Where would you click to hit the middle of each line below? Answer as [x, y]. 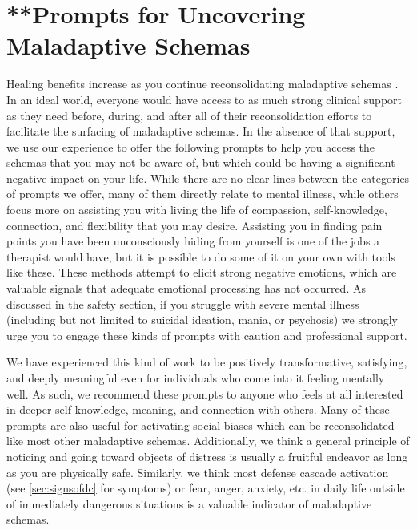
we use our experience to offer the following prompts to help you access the [191, 146]
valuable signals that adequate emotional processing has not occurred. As [186, 288]
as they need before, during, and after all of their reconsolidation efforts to [189, 115]
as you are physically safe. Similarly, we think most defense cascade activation [198, 472]
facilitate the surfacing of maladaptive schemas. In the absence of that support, [201, 131]
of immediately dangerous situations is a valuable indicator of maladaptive [189, 503]
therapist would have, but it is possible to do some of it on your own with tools [201, 256]
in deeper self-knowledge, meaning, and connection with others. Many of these [198, 409]
